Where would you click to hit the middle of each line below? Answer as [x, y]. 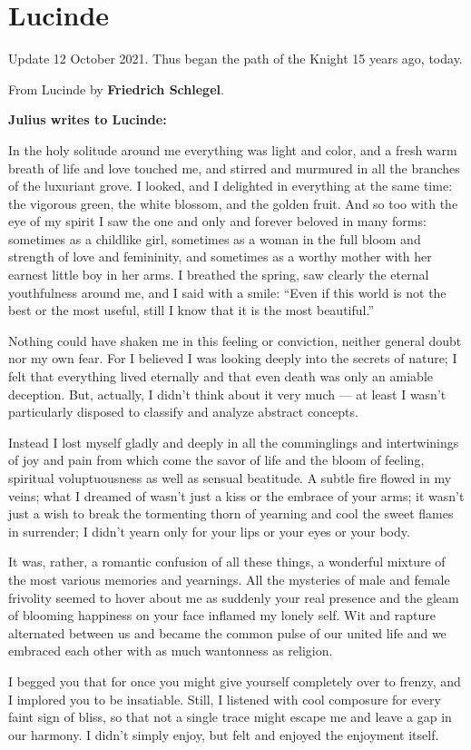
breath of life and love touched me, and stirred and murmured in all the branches [234, 168]
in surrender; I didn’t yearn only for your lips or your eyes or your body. [209, 531]
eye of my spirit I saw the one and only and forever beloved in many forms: [217, 221]
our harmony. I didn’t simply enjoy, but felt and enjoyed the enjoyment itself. [224, 734]
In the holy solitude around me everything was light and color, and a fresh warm [233, 149]
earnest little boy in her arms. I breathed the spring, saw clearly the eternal [219, 275]
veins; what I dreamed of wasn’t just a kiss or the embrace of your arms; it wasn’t [236, 495]
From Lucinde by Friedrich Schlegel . [116, 89]
